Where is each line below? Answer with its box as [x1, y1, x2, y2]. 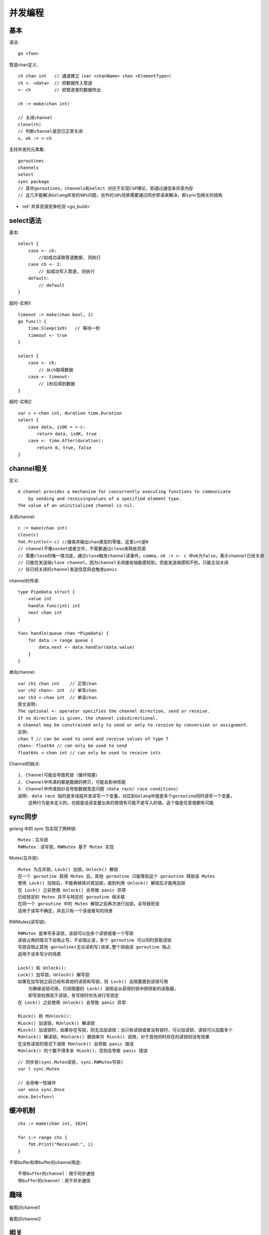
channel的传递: [9, 577, 40, 583]
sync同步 [9, 813, 38, 821]
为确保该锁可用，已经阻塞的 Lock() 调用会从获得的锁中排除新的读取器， [28, 986, 179, 991]
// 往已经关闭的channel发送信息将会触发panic [18, 567, 118, 573]
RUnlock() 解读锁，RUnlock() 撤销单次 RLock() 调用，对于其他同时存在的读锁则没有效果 [18, 1034, 210, 1040]
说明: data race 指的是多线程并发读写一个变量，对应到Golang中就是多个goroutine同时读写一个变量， [18, 793, 235, 799]
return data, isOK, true [36, 431, 97, 437]
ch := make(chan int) [18, 101, 70, 106]
